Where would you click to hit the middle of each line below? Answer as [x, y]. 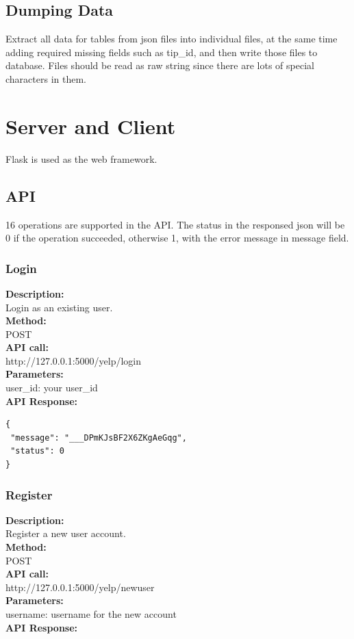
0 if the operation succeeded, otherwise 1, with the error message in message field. [177, 238]
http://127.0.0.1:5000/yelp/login [73, 360]
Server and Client [91, 126]
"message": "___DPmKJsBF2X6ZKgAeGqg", [99, 438]
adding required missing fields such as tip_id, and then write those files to [162, 52]
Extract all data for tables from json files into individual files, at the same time [172, 39]
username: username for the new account [91, 614]
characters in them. [46, 78]
